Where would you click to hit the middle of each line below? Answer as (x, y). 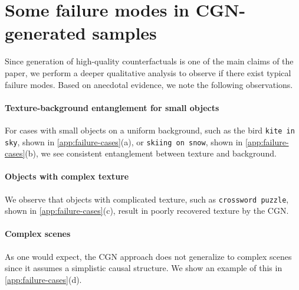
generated (45, 33)
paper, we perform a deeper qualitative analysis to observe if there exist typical (148, 72)
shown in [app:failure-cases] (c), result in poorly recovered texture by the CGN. (147, 211)
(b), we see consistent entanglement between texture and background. (151, 153)
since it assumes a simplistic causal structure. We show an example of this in (144, 268)
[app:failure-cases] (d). (43, 279)
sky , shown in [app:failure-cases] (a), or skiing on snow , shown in (124, 141)
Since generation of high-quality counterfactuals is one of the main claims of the (149, 61)
